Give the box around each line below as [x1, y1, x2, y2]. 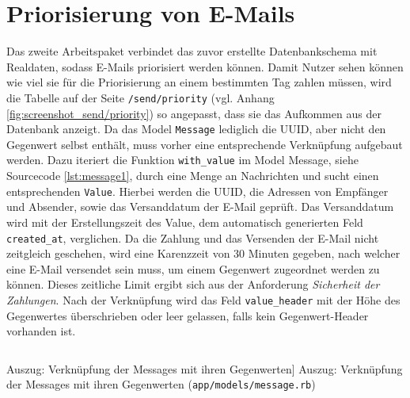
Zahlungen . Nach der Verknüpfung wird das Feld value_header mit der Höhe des [6, 291, 401, 308]
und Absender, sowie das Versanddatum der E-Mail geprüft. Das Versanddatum [6, 198, 394, 215]
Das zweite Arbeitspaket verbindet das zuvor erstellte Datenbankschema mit [6, 43, 378, 59]
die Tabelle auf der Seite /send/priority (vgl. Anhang [6, 89, 275, 105]
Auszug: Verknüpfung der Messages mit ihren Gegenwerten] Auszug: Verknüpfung [6, 360, 403, 377]
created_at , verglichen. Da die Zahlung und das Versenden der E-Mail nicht [6, 229, 379, 246]
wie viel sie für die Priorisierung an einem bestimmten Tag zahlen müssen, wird [6, 74, 392, 90]
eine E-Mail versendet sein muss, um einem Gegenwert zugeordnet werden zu [6, 260, 380, 277]
